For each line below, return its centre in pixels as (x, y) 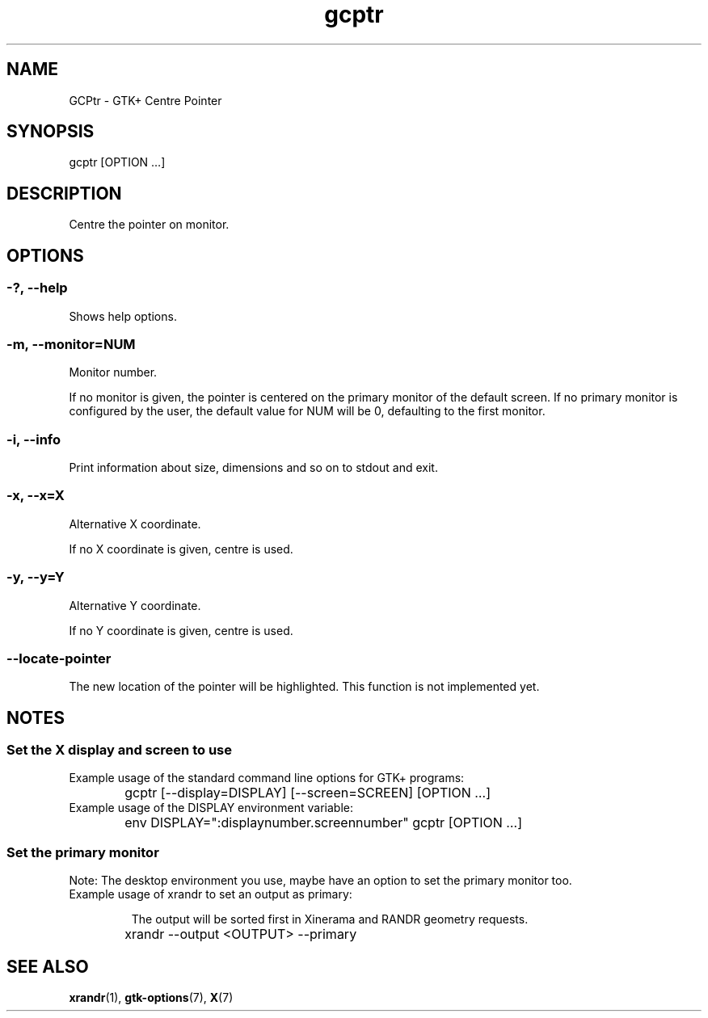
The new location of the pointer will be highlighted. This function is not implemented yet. (304, 687)
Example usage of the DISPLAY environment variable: (211, 808)
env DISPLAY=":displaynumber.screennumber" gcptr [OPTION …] (324, 823)
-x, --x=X (36, 496)
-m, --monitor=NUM (71, 344)
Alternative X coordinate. (135, 524)
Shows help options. (123, 316)
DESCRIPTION (64, 193)
